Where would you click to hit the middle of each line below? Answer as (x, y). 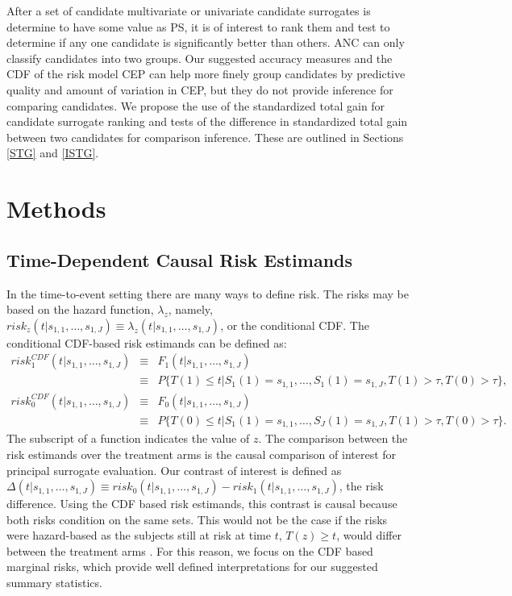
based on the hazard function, (80, 309)
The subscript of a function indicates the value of (128, 438)
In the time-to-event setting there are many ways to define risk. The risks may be (208, 293)
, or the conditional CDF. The (295, 325)
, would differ (369, 535)
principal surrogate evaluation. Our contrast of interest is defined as (174, 470)
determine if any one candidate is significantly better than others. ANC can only (206, 42)
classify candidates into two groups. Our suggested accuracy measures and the (200, 58)
